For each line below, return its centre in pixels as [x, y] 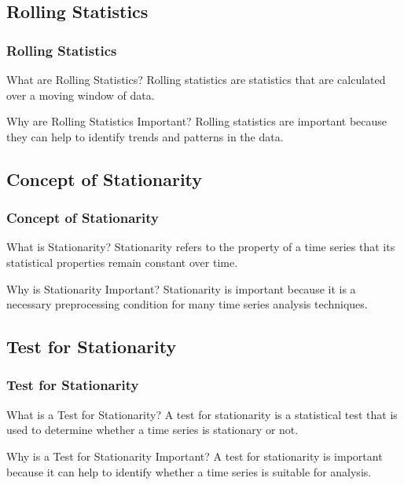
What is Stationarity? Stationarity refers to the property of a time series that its [201, 247]
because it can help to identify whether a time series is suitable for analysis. [189, 471]
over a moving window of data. [81, 95]
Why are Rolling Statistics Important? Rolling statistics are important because [197, 121]
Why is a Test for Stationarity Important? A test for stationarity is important [195, 456]
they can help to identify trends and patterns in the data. [145, 136]
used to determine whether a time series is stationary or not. [152, 430]
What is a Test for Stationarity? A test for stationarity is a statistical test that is [202, 414]
